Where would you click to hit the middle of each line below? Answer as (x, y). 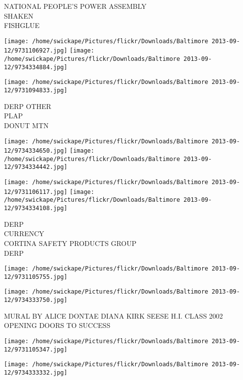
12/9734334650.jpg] (36, 151)
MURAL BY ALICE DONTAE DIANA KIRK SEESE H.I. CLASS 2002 (114, 315)
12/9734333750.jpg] (36, 300)
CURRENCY (24, 233)
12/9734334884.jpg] (36, 67)
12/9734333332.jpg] (36, 372)
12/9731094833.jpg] (36, 91)
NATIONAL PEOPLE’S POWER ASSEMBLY (75, 6)
